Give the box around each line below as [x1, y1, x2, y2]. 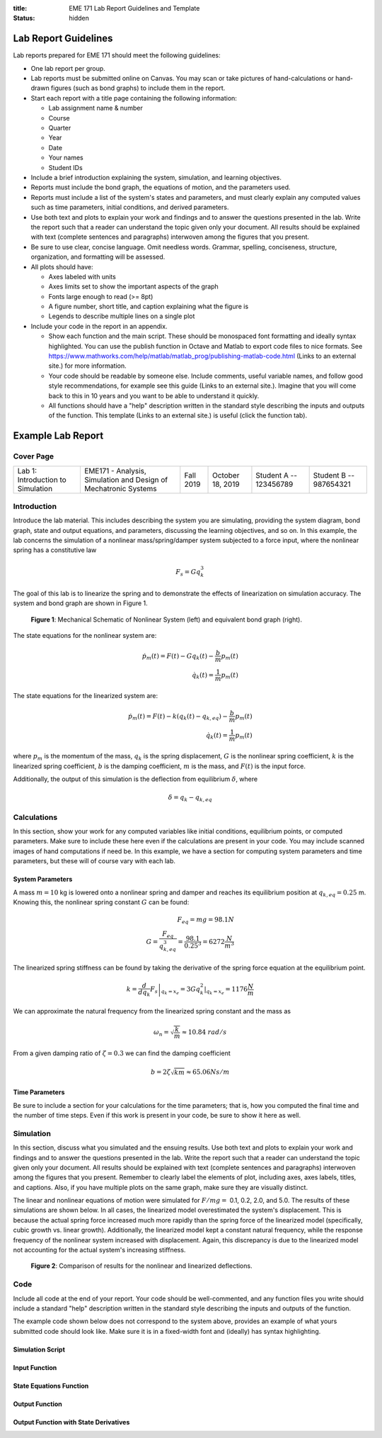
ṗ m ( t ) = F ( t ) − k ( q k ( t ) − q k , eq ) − [127, 712, 228, 722]
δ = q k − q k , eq [168, 794, 212, 803]
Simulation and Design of [83, 475, 168, 485]
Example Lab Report [13, 429, 104, 442]
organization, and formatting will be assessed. [30, 252, 166, 262]
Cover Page [13, 451, 54, 461]
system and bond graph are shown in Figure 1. [13, 599, 148, 607]
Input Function [13, 1363, 57, 1371]
